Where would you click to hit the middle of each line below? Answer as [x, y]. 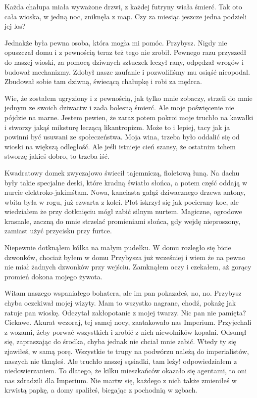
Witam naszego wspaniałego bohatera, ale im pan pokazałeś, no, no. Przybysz [123, 293]
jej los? [15, 26]
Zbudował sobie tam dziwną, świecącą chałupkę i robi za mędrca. [103, 81]
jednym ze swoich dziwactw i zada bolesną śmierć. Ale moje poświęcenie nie [119, 108]
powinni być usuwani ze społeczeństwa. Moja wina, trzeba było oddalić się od [122, 137]
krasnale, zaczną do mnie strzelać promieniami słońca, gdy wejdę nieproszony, [123, 221]
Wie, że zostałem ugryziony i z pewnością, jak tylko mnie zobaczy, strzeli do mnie [128, 98]
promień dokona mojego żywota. [53, 276]
